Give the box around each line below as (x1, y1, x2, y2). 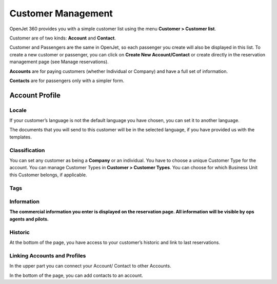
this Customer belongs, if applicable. (9, 172, 87, 178)
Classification (9, 147, 45, 154)
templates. (9, 134, 32, 140)
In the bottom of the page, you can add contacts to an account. (9, 272, 143, 278)
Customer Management (9, 8, 113, 19)
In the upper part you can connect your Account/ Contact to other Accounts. (9, 263, 171, 269)
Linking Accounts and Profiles (9, 252, 86, 259)
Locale (9, 107, 27, 114)
